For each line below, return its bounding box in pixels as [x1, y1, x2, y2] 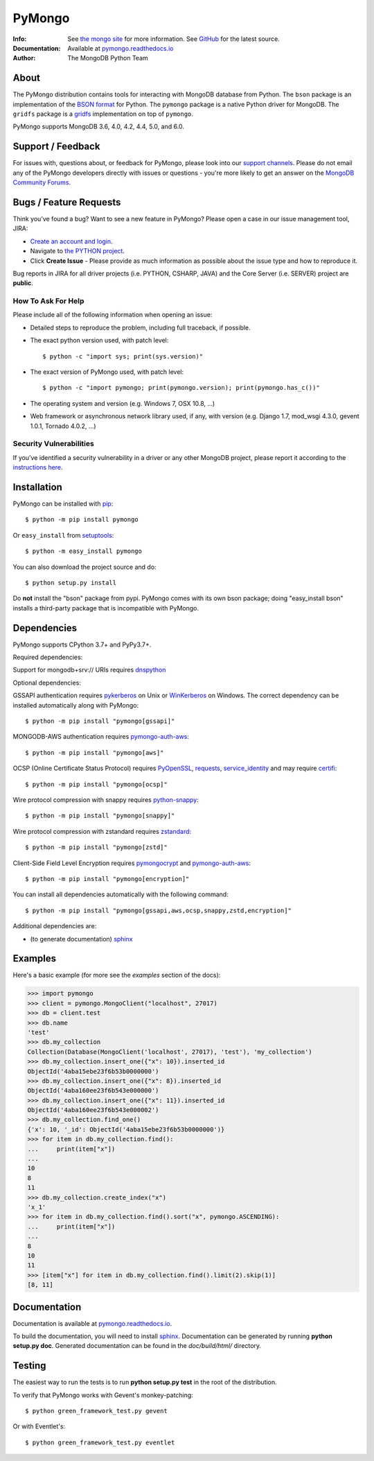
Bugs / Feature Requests [12, 196, 121, 208]
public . [12, 279, 34, 287]
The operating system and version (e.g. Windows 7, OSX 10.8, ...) [30, 399, 215, 407]
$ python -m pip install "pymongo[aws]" [25, 749, 164, 756]
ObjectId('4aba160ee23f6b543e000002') [27, 1107, 159, 1114]
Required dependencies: [12, 653, 83, 662]
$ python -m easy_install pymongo [25, 547, 142, 555]
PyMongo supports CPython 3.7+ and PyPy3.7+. [12, 640, 152, 649]
